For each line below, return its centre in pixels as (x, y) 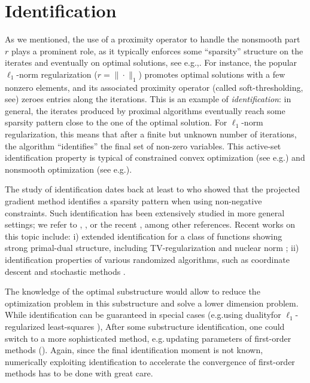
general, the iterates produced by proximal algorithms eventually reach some (145, 110)
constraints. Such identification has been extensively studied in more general (145, 212)
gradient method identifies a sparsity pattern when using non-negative (133, 201)
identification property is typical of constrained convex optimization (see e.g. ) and (155, 157)
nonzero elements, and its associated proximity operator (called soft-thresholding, (154, 87)
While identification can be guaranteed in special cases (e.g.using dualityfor (143, 315)
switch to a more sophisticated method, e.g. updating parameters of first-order (148, 338)
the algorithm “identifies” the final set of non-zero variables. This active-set (143, 145)
